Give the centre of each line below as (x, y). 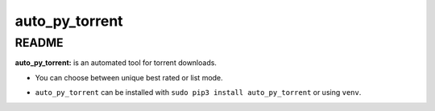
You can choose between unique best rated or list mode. (129, 77)
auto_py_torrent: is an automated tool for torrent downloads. (116, 63)
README (39, 43)
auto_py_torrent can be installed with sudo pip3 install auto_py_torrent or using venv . (198, 92)
